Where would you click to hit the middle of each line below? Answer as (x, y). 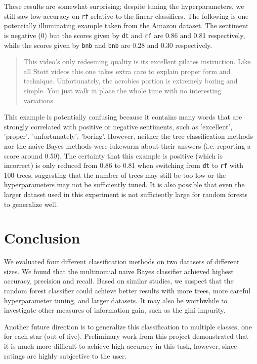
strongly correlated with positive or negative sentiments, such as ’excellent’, (118, 126)
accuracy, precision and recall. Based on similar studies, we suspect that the (119, 281)
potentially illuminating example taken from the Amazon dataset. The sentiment (126, 25)
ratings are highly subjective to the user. (65, 355)
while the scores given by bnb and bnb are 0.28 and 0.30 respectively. (108, 45)
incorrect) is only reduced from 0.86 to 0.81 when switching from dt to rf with (124, 165)
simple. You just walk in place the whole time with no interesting (122, 90)
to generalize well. (31, 204)
